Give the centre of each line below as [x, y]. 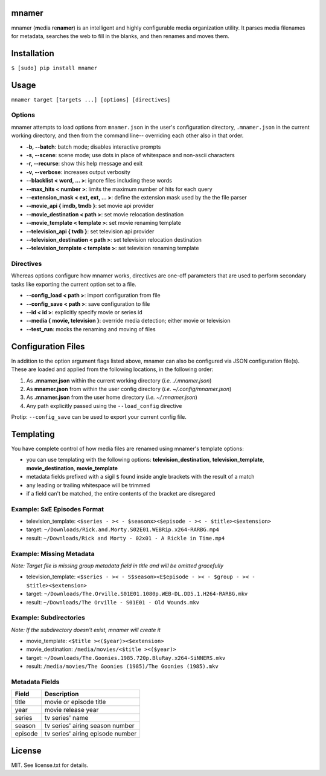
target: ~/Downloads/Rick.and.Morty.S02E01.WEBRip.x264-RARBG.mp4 [123, 529]
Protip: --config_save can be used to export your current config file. [99, 417]
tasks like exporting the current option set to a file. [74, 284]
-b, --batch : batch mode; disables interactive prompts [94, 147]
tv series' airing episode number [91, 734]
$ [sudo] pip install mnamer [54, 68]
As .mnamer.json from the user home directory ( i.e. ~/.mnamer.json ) [112, 397]
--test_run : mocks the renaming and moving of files [91, 329]
